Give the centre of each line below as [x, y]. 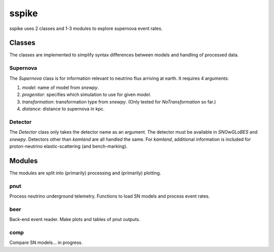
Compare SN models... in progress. [46, 243]
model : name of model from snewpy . [60, 87]
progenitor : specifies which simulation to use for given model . [87, 94]
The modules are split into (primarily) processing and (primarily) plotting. [85, 173]
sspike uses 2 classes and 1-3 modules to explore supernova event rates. [86, 28]
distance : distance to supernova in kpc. [63, 109]
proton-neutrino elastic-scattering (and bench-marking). [68, 146]
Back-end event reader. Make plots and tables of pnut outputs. [75, 219]
